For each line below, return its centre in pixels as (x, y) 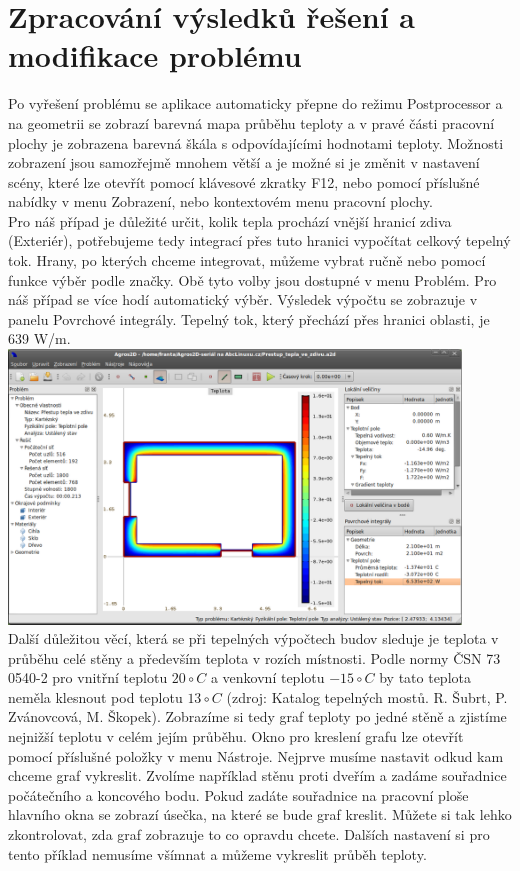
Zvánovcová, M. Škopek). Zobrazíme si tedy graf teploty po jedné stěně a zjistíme (257, 716)
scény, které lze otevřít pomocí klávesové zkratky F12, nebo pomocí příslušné (244, 181)
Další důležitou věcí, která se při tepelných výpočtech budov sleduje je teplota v (253, 638)
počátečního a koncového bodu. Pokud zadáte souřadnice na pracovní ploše (238, 794)
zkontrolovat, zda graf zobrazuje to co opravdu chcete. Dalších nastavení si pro (249, 834)
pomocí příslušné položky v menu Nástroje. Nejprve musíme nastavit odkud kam (256, 755)
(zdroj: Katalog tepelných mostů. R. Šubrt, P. (367, 696)
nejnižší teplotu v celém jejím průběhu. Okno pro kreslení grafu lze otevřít (236, 736)
